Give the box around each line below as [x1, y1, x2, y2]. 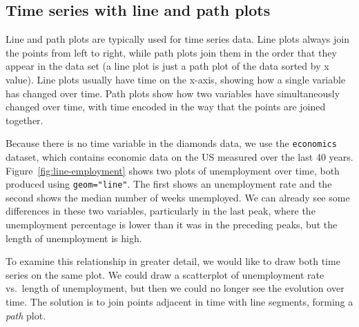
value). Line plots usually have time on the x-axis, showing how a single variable [6, 72, 346, 86]
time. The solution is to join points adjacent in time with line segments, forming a [6, 295, 353, 309]
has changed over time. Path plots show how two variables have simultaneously [6, 86, 340, 100]
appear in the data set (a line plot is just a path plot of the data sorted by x [6, 59, 329, 73]
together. [6, 112, 43, 127]
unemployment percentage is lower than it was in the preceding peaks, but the [6, 217, 338, 232]
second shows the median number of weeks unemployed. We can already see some [6, 190, 350, 204]
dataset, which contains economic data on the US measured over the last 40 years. [6, 150, 353, 164]
